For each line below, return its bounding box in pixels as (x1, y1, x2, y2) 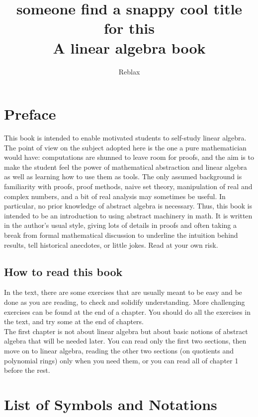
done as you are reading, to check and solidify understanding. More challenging (4, 296, 245, 307)
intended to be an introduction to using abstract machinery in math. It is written (4, 210, 253, 220)
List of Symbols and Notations (4, 394, 217, 414)
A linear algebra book (53, 37, 206, 58)
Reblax (118, 66, 140, 76)
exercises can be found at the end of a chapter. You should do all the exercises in (4, 306, 251, 317)
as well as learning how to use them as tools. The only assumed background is (4, 171, 242, 182)
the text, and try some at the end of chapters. (4, 316, 144, 327)
